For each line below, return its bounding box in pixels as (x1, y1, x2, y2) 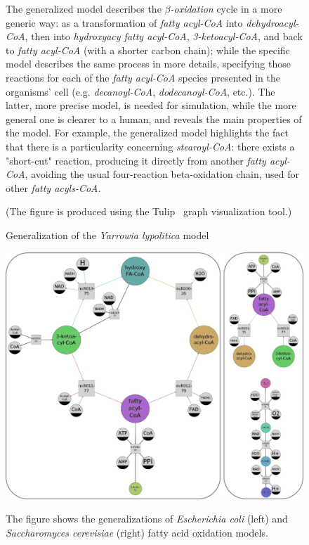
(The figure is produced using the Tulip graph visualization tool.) (6, 204, 292, 219)
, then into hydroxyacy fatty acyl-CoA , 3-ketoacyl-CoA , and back (25, 29, 303, 44)
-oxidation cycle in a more (170, 1, 282, 15)
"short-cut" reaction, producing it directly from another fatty (6, 153, 266, 167)
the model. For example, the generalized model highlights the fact (6, 125, 289, 140)
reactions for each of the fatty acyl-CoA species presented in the (6, 70, 280, 84)
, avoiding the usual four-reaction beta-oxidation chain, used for (25, 167, 299, 181)
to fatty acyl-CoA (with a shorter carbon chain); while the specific (6, 42, 290, 57)
